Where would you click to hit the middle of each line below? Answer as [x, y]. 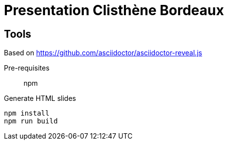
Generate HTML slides [40, 98]
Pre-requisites [27, 68]
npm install [27, 113]
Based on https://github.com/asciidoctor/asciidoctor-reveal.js [103, 53]
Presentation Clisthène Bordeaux [114, 10]
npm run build [31, 121]
